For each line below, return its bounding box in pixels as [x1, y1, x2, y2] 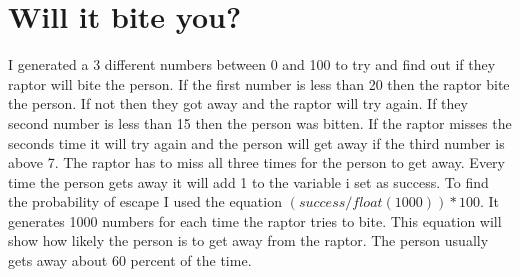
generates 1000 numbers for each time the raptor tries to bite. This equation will [8, 210, 502, 231]
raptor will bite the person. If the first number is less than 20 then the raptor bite [8, 73, 510, 94]
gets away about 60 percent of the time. [8, 250, 252, 271]
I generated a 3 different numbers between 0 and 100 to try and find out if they [8, 54, 496, 75]
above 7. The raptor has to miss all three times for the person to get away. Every [8, 152, 505, 173]
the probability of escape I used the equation [8, 191, 282, 212]
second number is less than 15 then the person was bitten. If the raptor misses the [8, 112, 512, 133]
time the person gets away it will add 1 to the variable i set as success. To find [8, 171, 489, 192]
